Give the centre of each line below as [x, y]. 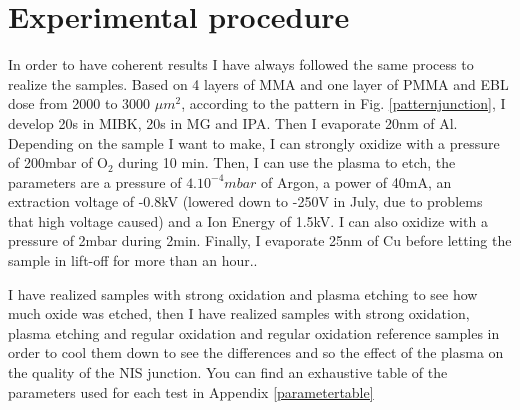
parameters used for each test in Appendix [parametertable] [191, 391]
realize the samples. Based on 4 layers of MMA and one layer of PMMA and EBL [258, 83]
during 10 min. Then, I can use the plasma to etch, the [287, 162]
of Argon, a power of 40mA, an [356, 181]
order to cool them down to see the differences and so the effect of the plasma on [256, 352]
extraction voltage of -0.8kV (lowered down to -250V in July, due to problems [245, 201]
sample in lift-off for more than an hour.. [133, 260]
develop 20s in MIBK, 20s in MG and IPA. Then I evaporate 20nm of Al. [233, 122]
